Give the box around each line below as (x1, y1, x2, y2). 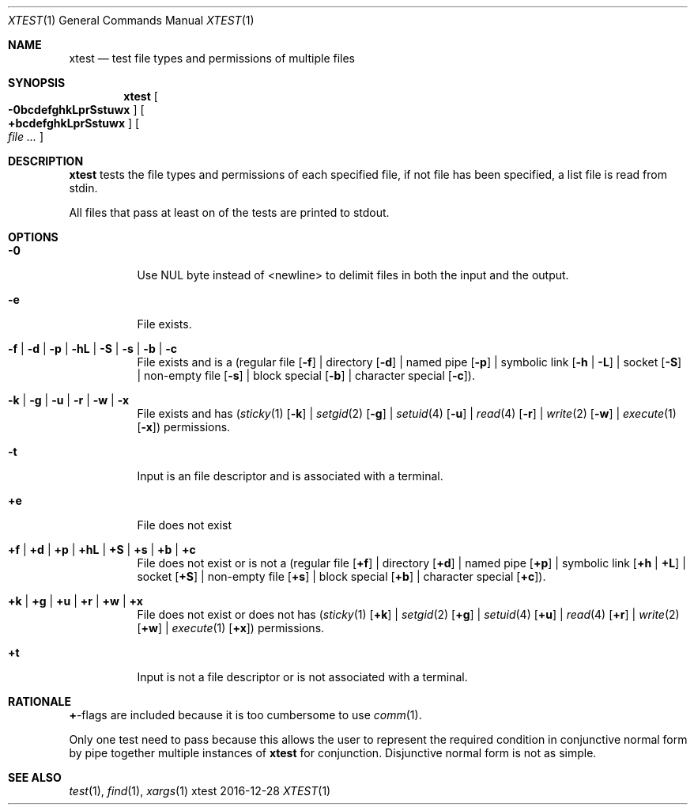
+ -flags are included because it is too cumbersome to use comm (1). (69, 708, 422, 722)
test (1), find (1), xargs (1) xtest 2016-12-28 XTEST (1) (69, 784, 331, 798)
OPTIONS (8, 230, 58, 244)
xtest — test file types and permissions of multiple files (69, 51, 355, 65)
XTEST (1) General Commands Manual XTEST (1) (8, 13, 255, 27)
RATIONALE (8, 695, 72, 708)
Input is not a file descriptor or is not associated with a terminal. (137, 670, 468, 684)
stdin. (69, 181, 98, 195)
